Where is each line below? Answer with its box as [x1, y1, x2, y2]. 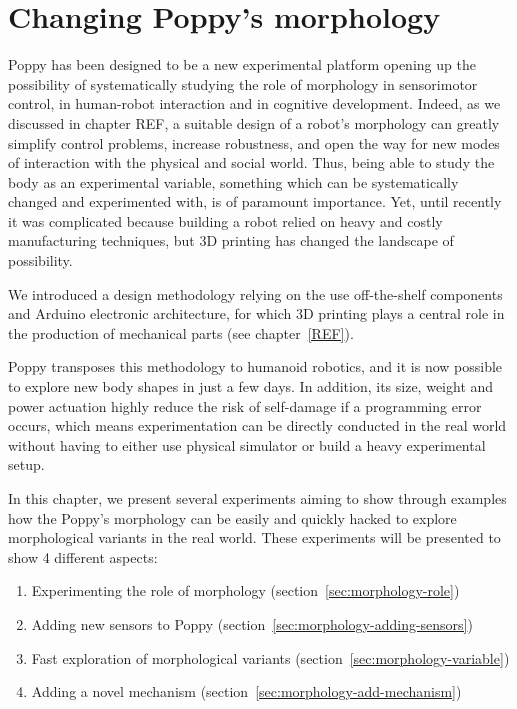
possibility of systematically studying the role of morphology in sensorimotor [8, 73, 478, 94]
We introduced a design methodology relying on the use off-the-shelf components [8, 283, 503, 304]
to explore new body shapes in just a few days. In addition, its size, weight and [8, 376, 494, 397]
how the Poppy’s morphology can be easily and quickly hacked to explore [8, 507, 457, 528]
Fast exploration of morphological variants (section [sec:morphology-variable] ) [31, 647, 510, 668]
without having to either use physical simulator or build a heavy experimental [8, 434, 486, 455]
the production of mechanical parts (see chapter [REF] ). [8, 322, 354, 343]
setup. [8, 454, 45, 475]
